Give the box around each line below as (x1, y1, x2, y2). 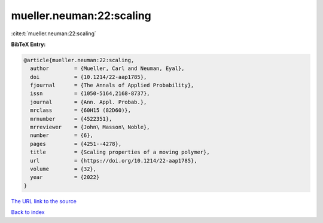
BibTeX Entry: (11, 41, 46, 48)
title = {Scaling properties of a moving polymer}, (30, 149, 210, 155)
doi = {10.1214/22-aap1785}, (30, 74, 147, 80)
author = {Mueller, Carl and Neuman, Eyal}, (30, 65, 185, 72)
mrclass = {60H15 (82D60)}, (30, 107, 132, 114)
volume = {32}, (30, 166, 97, 172)
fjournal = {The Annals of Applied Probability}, (30, 82, 194, 89)
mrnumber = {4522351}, (30, 115, 112, 122)
